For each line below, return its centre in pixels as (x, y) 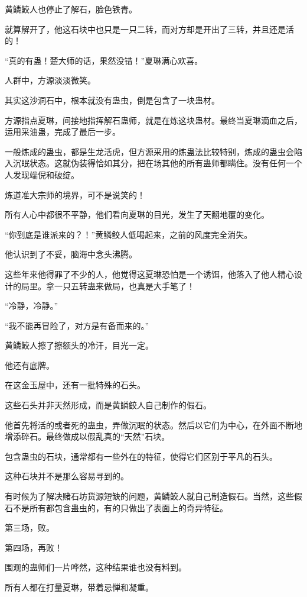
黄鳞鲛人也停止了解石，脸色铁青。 (71, 9)
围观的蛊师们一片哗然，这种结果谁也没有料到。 (96, 567)
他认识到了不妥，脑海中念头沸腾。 (71, 254)
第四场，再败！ (34, 547)
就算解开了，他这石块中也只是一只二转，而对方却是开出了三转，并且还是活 (149, 29)
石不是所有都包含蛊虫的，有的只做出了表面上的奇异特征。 (116, 507)
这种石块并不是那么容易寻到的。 (67, 476)
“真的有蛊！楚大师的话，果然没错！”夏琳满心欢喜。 (104, 60)
